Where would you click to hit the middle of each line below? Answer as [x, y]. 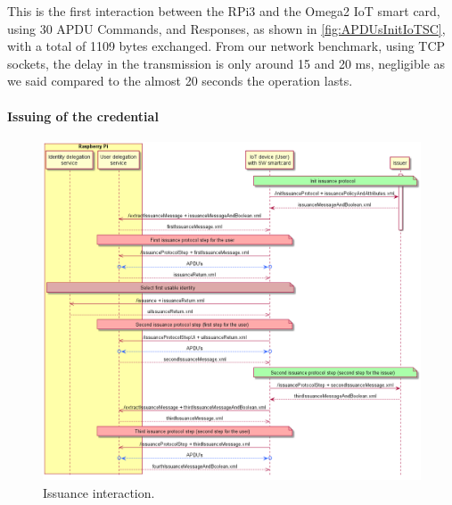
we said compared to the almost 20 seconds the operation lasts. [180, 81]
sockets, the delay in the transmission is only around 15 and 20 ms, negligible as [226, 63]
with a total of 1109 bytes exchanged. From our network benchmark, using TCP [226, 46]
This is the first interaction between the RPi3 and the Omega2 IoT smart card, [224, 11]
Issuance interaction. [99, 492]
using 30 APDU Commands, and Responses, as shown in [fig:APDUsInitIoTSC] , [226, 28]
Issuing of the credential [83, 116]
